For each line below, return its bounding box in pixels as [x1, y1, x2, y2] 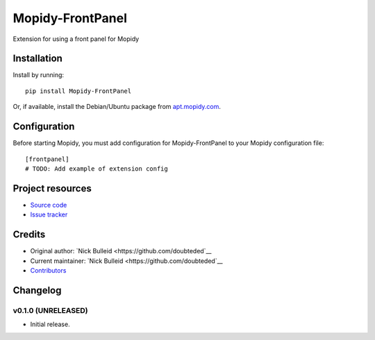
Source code [30, 201, 67, 209]
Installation [12, 53, 62, 65]
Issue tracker [30, 210, 68, 219]
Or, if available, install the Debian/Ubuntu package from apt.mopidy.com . [12, 103, 222, 111]
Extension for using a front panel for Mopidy [12, 35, 140, 43]
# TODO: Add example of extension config [25, 164, 168, 173]
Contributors [30, 266, 67, 274]
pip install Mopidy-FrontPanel [25, 87, 132, 95]
